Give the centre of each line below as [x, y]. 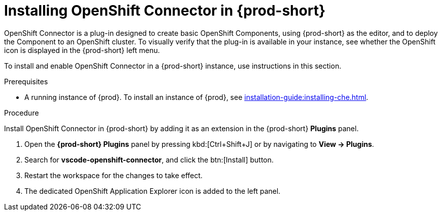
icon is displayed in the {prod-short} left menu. [82, 50]
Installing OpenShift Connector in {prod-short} [165, 11]
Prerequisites [26, 81]
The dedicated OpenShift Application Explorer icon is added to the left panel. [153, 191]
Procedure [22, 113]
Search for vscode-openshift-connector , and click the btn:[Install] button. [149, 159]
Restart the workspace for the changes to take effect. [114, 175]
